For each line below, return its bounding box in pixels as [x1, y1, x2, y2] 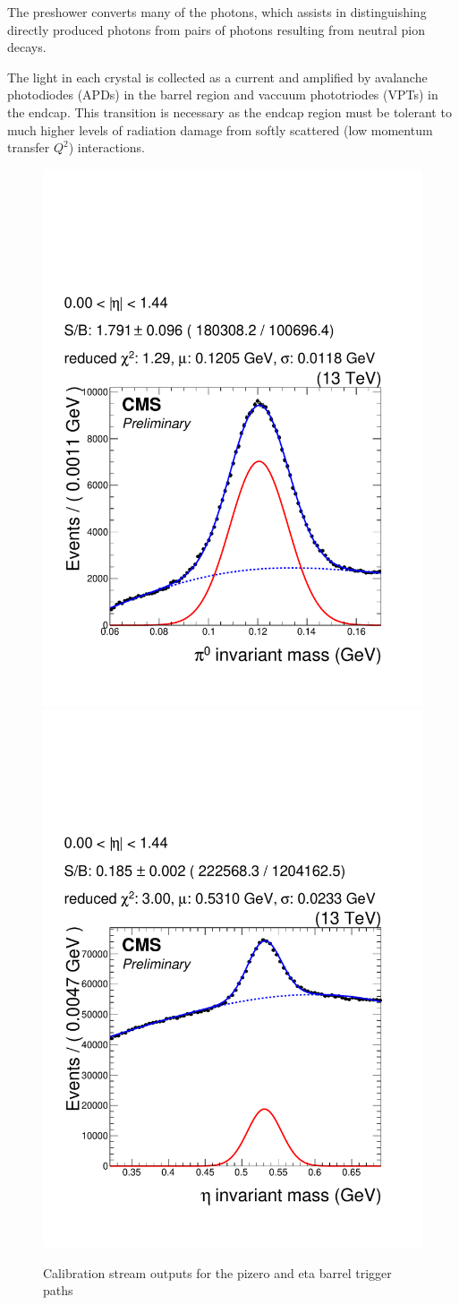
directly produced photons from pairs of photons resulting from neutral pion [7, 20, 425, 39]
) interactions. [68, 138, 145, 157]
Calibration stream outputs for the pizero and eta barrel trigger [43, 1263, 392, 1282]
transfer [7, 138, 50, 157]
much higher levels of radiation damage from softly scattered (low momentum [7, 120, 433, 139]
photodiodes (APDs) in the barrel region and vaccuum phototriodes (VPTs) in [7, 85, 438, 104]
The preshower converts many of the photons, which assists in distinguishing [7, 3, 427, 21]
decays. [7, 38, 47, 56]
